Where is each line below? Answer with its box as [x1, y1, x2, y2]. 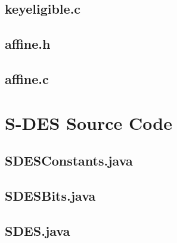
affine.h [5, 35, 51, 53]
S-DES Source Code [5, 110, 172, 135]
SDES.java [5, 221, 70, 239]
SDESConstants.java [5, 151, 133, 170]
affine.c [5, 69, 49, 88]
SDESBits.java [5, 186, 96, 204]
